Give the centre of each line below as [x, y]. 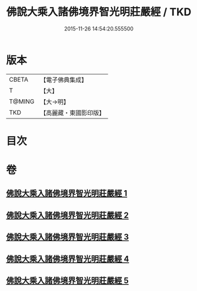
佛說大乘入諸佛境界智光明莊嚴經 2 [68, 215]
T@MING [22, 101]
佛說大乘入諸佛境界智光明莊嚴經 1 [67, 193]
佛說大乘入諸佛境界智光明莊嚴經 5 [68, 281]
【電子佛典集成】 [64, 80]
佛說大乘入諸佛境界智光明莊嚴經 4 [68, 259]
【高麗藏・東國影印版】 [73, 113]
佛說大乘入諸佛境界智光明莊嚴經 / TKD [99, 12]
